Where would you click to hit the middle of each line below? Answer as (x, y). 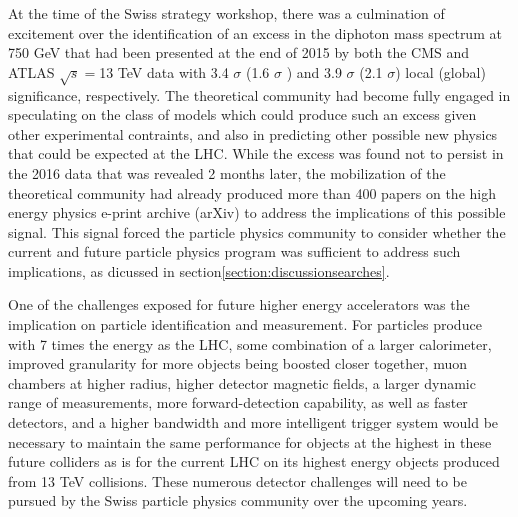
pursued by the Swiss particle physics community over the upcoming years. (238, 500)
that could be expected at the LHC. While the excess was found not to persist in (256, 153)
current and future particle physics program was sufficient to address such (234, 251)
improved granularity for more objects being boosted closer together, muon (238, 363)
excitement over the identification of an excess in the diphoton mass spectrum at (255, 32)
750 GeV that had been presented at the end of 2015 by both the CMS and (239, 52)
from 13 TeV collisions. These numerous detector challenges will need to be (237, 480)
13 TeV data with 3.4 (164, 71)
